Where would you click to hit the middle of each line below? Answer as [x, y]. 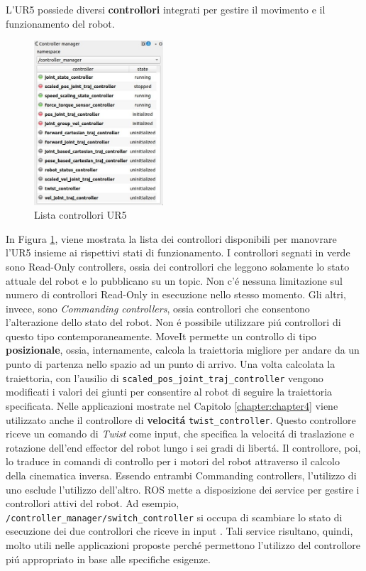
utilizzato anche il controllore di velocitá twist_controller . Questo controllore [181, 419]
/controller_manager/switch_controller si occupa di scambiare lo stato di [174, 517]
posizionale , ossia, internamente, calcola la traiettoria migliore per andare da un [183, 350]
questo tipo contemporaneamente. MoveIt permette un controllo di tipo [161, 336]
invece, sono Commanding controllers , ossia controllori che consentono [158, 308]
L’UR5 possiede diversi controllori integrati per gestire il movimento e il [166, 9]
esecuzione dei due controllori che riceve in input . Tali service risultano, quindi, [179, 531]
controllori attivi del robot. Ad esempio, [93, 503]
